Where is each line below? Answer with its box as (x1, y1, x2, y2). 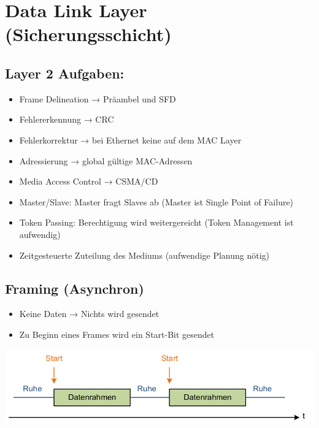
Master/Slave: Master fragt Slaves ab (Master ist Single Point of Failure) (19, 195, 294, 208)
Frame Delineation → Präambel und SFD (19, 92, 176, 105)
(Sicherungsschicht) (5, 21, 172, 47)
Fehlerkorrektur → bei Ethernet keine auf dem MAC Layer (19, 133, 242, 146)
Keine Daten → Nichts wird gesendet (19, 307, 159, 320)
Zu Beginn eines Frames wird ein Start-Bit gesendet (19, 327, 215, 340)
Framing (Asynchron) (5, 278, 144, 297)
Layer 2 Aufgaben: (5, 63, 125, 82)
